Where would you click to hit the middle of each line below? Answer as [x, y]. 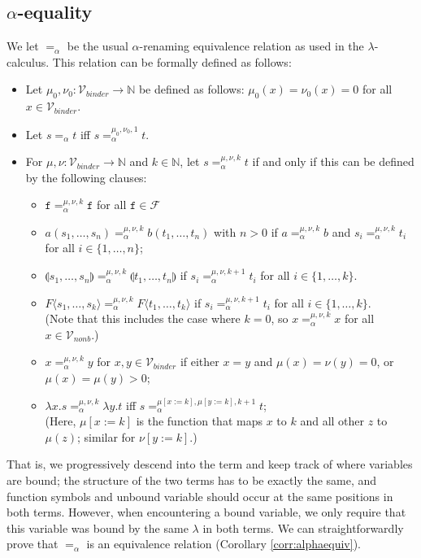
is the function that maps [199, 421]
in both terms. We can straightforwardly [303, 527]
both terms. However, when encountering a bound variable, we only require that [206, 512]
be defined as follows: [191, 89]
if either [200, 362]
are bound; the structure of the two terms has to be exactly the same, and [192, 480]
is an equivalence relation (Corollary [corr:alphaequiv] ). [224, 544]
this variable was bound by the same [98, 527]
